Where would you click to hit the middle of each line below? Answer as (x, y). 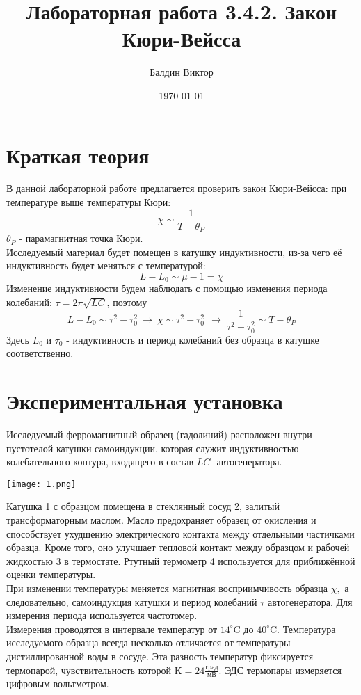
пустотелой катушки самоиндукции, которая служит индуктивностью (153, 448)
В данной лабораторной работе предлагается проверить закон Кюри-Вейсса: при (177, 188)
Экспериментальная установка (145, 401)
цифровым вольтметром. (58, 684)
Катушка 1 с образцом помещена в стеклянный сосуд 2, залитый (143, 506)
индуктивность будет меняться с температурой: (106, 265)
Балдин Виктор (182, 72)
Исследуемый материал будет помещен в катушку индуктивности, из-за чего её (174, 251)
